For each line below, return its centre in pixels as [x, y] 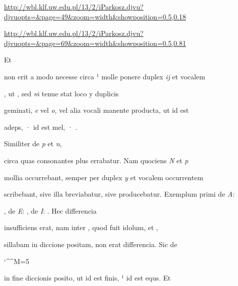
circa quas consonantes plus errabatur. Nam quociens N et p [96, 160]
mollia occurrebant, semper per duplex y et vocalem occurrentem [104, 177]
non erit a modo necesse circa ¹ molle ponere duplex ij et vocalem [105, 76]
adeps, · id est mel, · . [41, 127]
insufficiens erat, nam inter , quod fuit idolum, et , [81, 227]
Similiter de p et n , [33, 143]
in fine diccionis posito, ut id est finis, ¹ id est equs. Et [87, 278]
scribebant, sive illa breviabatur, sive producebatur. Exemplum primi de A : [119, 194]
